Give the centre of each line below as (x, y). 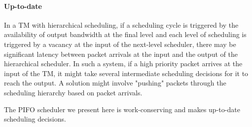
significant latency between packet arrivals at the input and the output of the (121, 54)
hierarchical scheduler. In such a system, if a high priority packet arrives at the (123, 63)
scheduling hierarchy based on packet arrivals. (73, 92)
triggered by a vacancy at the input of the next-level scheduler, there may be (120, 44)
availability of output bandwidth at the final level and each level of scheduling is (125, 34)
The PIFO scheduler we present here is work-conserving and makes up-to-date (122, 109)
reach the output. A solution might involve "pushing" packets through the (115, 83)
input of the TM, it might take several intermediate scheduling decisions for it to (126, 73)
